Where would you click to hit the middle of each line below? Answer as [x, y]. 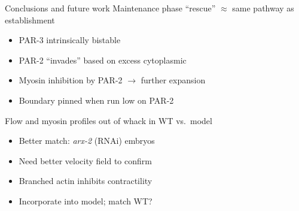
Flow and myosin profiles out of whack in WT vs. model [109, 120]
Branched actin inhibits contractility [86, 181]
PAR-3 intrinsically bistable [70, 40]
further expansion [173, 80]
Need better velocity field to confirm [85, 160]
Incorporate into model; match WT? [86, 201]
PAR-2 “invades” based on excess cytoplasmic [103, 60]
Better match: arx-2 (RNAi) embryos [87, 141]
